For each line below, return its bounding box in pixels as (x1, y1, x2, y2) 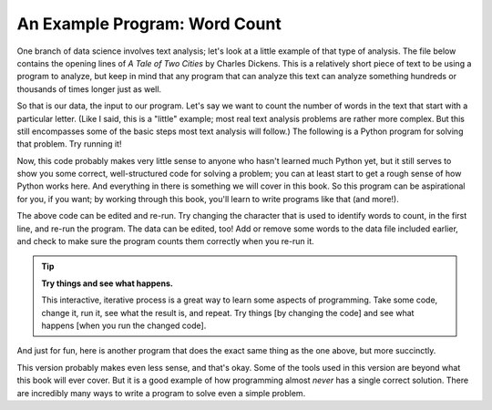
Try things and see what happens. (41, 278, 173, 289)
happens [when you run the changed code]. (41, 320, 207, 331)
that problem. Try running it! (16, 138, 122, 149)
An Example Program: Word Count (16, 14, 282, 34)
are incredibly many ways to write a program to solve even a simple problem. (16, 387, 306, 398)
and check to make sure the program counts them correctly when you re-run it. (16, 236, 314, 247)
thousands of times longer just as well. (16, 83, 162, 95)
